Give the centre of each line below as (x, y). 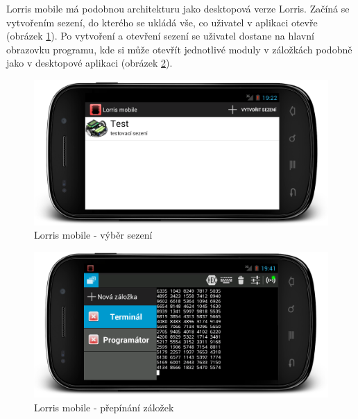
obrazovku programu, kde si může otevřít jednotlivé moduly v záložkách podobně (179, 49)
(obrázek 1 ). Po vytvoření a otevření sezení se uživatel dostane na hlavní (160, 36)
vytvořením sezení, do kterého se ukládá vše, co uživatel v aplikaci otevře (162, 22)
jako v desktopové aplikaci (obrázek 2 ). (89, 63)
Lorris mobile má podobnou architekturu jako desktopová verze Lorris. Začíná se (178, 8)
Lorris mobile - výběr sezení (93, 235)
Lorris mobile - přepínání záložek (104, 407)
